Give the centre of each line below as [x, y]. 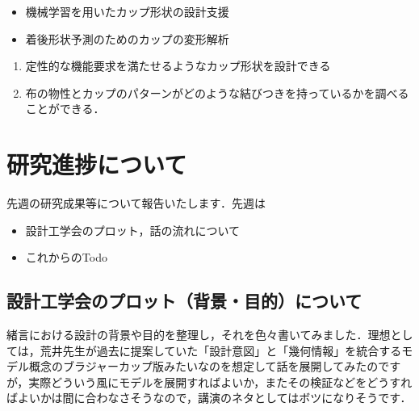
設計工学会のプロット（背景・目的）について [184, 301]
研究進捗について [97, 164]
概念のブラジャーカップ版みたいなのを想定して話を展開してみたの [203, 366]
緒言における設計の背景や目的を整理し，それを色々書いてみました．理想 [199, 335]
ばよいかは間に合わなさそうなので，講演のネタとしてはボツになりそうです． [209, 398]
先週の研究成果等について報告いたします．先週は [136, 203]
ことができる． [65, 109]
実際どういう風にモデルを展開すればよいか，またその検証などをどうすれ [220, 382]
